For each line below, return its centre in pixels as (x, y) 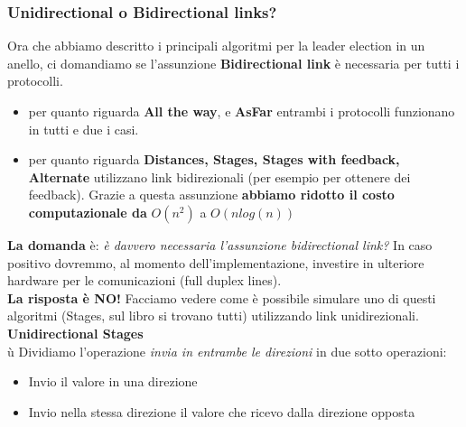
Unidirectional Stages (75, 333)
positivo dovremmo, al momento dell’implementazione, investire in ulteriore (216, 262)
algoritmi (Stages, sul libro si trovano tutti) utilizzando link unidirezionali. (213, 316)
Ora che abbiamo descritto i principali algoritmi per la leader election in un (216, 46)
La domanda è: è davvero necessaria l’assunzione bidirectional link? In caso (220, 244)
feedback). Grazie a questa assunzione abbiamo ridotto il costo (211, 195)
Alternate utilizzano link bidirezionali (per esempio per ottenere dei (219, 176)
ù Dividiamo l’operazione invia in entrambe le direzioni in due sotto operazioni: (227, 351)
